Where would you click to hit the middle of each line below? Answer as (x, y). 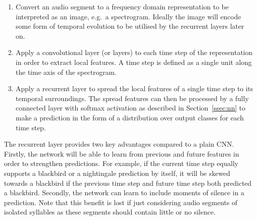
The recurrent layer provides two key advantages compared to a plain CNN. (119, 144)
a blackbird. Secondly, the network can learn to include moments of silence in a (124, 192)
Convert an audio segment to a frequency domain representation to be (122, 6)
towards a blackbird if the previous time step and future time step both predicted (128, 183)
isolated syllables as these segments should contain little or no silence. (110, 212)
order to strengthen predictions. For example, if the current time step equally (121, 163)
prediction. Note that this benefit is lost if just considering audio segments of (121, 202)
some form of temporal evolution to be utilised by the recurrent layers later (130, 26)
